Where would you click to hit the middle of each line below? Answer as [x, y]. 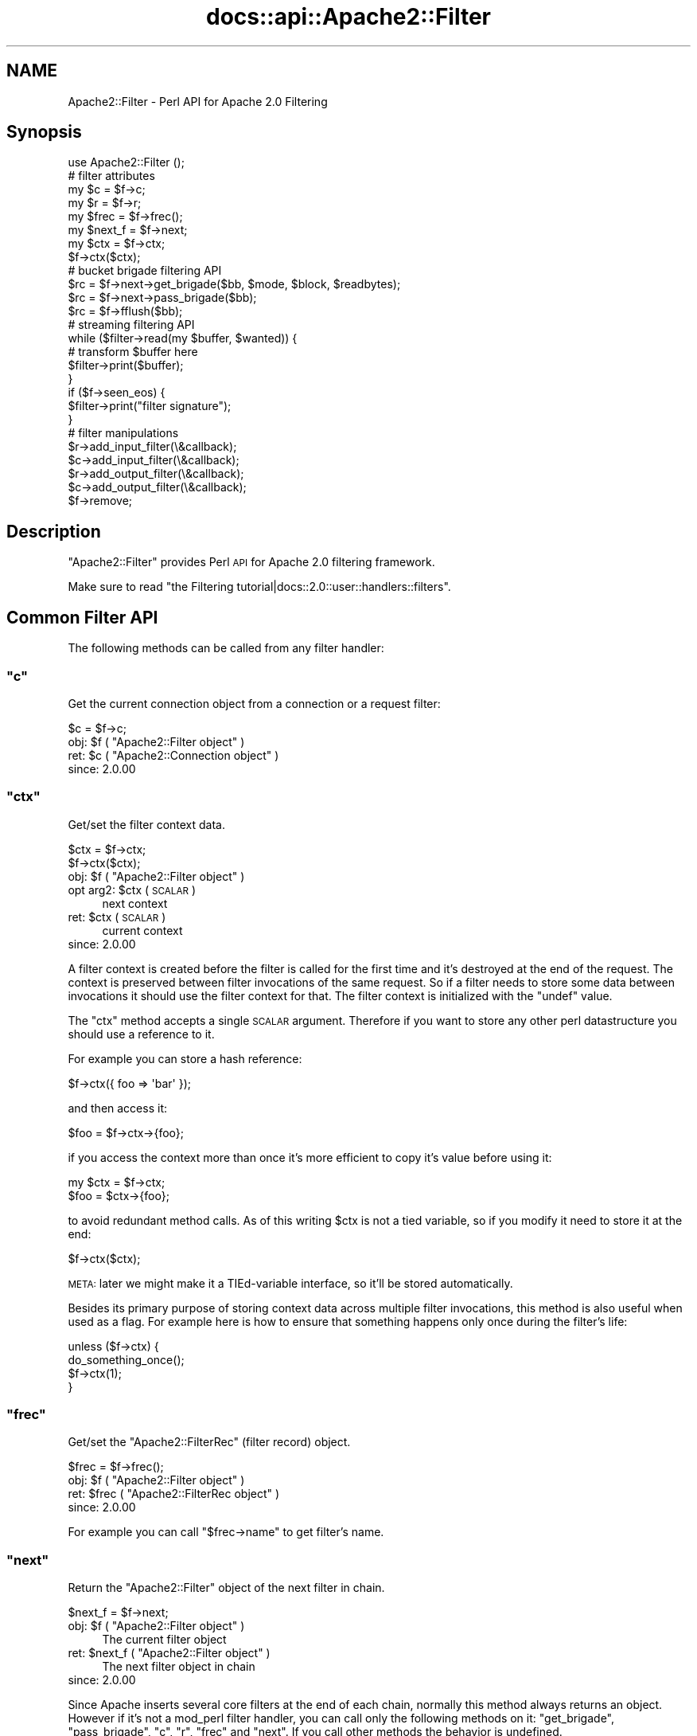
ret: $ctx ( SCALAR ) [117, 917]
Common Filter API [82, 617]
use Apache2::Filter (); [126, 162]
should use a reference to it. [141, 1034]
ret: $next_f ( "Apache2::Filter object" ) [169, 1653]
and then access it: [118, 1108]
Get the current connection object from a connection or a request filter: [254, 703]
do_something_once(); [126, 1359]
